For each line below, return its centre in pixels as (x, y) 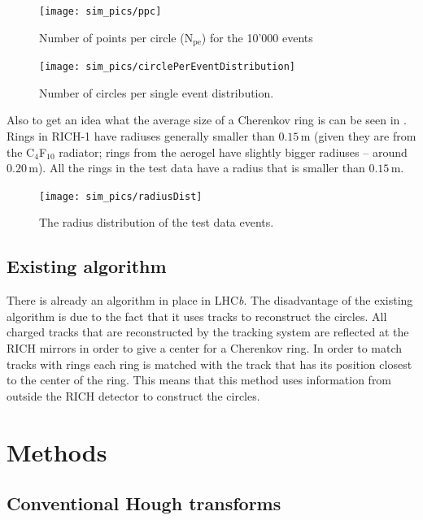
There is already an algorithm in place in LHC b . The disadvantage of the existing (210, 300)
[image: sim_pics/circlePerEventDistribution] (167, 67)
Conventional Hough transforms (144, 503)
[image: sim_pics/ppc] (100, 11)
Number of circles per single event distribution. (157, 92)
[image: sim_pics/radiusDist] (121, 196)
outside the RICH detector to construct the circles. (133, 395)
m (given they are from (358, 135)
